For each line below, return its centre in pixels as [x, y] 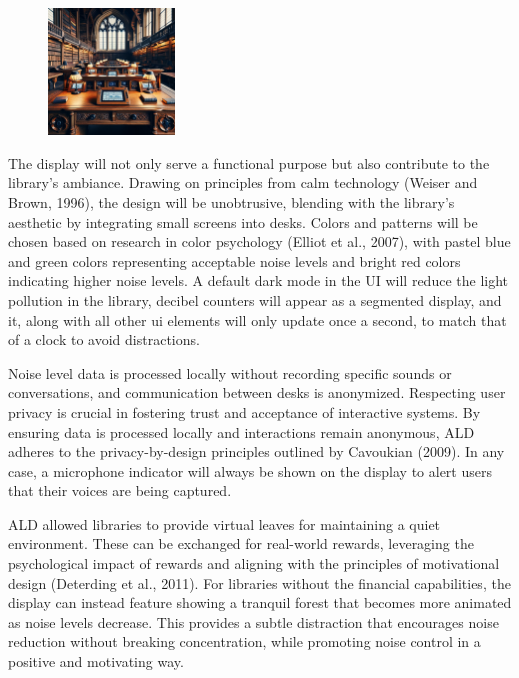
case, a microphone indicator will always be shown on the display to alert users [250, 470]
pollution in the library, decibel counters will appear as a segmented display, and [255, 299]
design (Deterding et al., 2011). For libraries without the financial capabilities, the [259, 582]
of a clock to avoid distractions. [104, 339]
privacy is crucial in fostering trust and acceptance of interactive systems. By [244, 411]
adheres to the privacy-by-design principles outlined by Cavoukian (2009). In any [256, 451]
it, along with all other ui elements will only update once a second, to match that [257, 319]
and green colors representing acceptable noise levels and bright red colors [234, 260]
